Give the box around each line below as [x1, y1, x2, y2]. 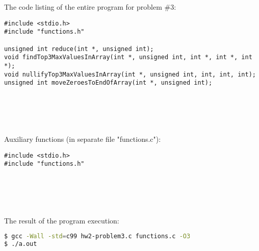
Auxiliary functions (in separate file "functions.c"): [4, 134, 161, 144]
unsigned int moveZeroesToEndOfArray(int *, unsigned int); [4, 79, 213, 87]
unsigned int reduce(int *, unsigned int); [4, 45, 154, 53]
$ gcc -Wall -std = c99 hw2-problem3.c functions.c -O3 [4, 233, 191, 240]
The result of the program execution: [4, 215, 119, 225]
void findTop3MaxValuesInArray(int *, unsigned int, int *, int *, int [4, 54, 252, 61]
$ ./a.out [4, 240, 37, 247]
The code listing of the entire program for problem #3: [4, 2, 176, 12]
